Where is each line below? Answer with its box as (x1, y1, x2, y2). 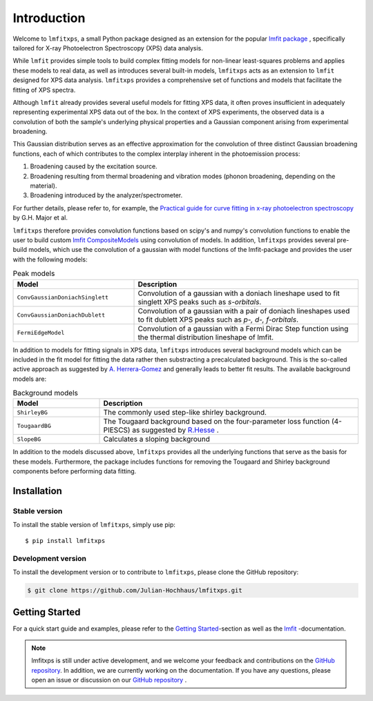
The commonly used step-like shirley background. (103, 408, 267, 417)
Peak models (12, 269, 55, 279)
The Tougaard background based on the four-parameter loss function (103, 417, 330, 426)
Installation (12, 485, 62, 497)
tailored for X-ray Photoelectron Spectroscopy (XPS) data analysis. (12, 43, 204, 52)
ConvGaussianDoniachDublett (17, 311, 106, 319)
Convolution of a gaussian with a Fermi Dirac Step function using (137, 324, 349, 333)
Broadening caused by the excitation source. (30, 162, 158, 170)
